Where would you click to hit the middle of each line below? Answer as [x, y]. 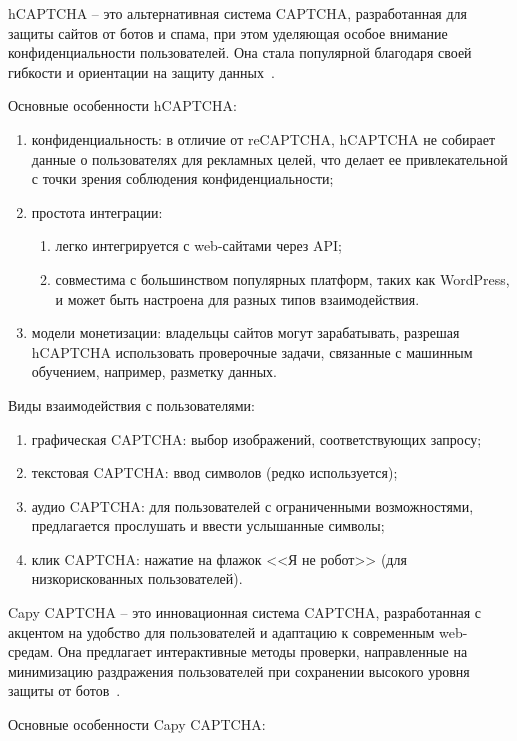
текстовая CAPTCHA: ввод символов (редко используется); [214, 472]
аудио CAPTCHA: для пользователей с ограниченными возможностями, [252, 505]
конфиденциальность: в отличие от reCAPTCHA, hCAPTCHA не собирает [263, 138]
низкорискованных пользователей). [137, 578]
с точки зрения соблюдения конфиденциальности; [182, 178]
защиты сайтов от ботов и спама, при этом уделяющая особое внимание [228, 32]
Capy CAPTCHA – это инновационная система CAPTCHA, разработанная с [244, 612]
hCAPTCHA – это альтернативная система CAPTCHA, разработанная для [237, 13]
